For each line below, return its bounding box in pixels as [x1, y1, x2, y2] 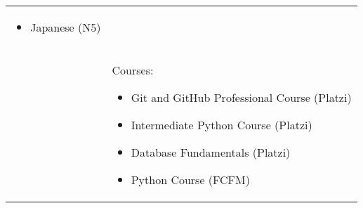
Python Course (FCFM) [131, 171, 250, 188]
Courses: [112, 62, 154, 78]
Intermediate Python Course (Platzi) [131, 117, 312, 133]
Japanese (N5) [30, 19, 101, 35]
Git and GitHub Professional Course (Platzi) [131, 89, 352, 105]
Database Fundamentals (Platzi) [131, 144, 291, 160]
